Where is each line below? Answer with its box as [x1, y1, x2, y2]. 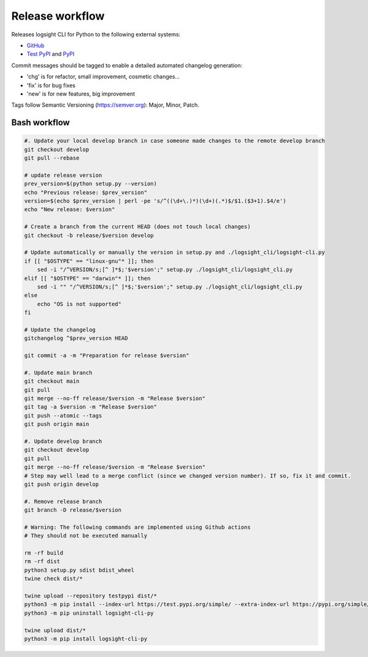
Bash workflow [11, 117, 70, 128]
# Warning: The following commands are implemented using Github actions [24, 523, 251, 531]
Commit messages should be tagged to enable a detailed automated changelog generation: [11, 61, 242, 69]
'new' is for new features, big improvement [26, 90, 135, 98]
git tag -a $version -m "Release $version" [24, 404, 158, 410]
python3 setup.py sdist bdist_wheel [24, 566, 135, 574]
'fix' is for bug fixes [26, 82, 76, 89]
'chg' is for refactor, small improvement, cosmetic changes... [26, 73, 180, 80]
